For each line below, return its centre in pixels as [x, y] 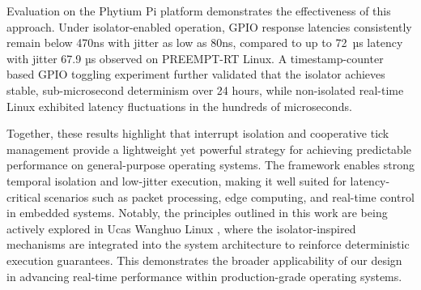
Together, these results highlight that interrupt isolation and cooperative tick [198, 133]
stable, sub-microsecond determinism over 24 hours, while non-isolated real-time [205, 90]
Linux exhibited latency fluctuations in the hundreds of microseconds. [179, 106]
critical [24, 196]
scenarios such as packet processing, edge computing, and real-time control [229, 196]
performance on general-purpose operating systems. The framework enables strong [210, 165]
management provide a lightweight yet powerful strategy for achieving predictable [209, 149]
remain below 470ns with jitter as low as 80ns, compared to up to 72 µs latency [205, 43]
